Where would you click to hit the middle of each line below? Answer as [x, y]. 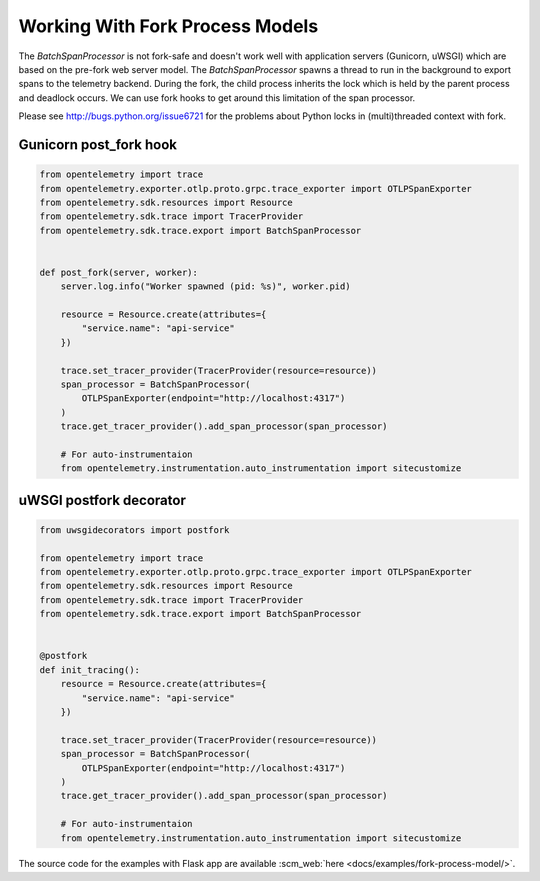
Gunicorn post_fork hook [97, 144]
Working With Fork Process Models [168, 26]
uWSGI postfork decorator [102, 500]
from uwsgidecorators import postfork [134, 529]
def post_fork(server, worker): [119, 272]
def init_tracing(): [89, 669]
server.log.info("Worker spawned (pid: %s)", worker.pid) [205, 286]
